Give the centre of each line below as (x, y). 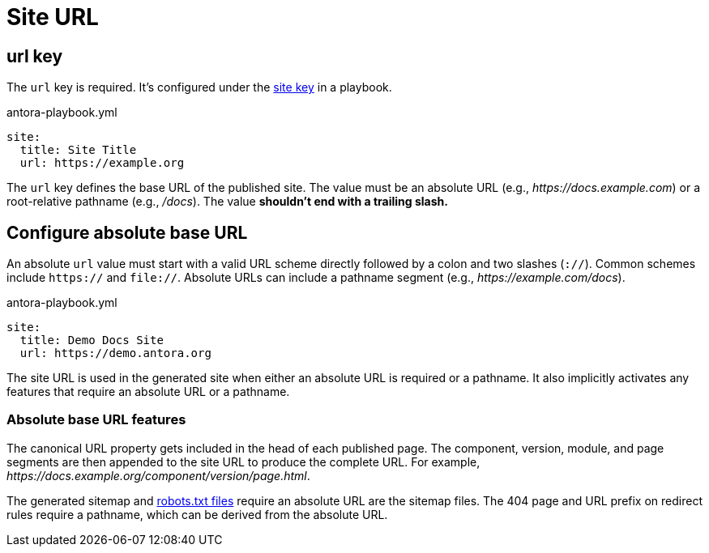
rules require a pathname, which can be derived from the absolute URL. (197, 514)
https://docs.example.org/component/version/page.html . (158, 475)
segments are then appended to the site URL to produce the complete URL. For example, (243, 462)
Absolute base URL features (96, 420)
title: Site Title (78, 150)
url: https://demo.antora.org (115, 353)
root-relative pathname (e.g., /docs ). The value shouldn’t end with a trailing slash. (227, 202)
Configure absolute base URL (127, 232)
